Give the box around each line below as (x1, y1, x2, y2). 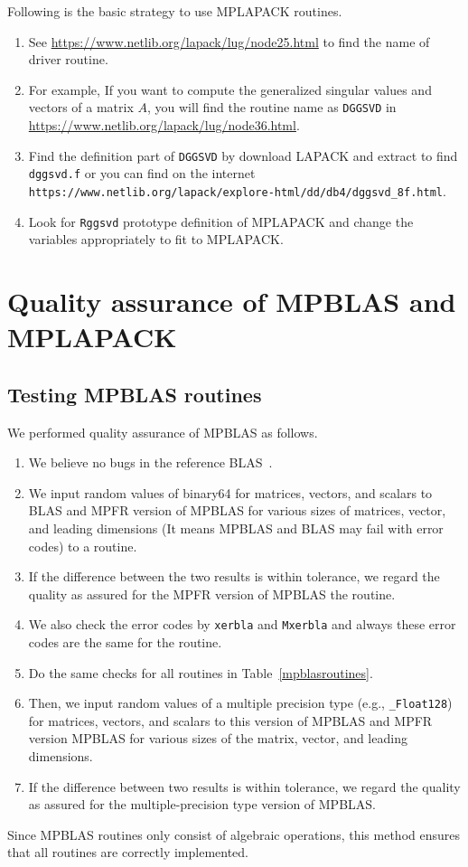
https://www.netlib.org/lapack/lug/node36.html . (28, 116, 300, 135)
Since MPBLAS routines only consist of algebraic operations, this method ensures (7, 825, 461, 843)
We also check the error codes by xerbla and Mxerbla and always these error (28, 615, 456, 634)
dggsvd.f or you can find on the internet (28, 164, 256, 183)
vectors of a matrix (28, 98, 134, 117)
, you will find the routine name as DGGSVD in (147, 98, 397, 117)
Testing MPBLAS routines (7, 380, 262, 408)
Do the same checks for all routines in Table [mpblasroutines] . (28, 663, 373, 682)
